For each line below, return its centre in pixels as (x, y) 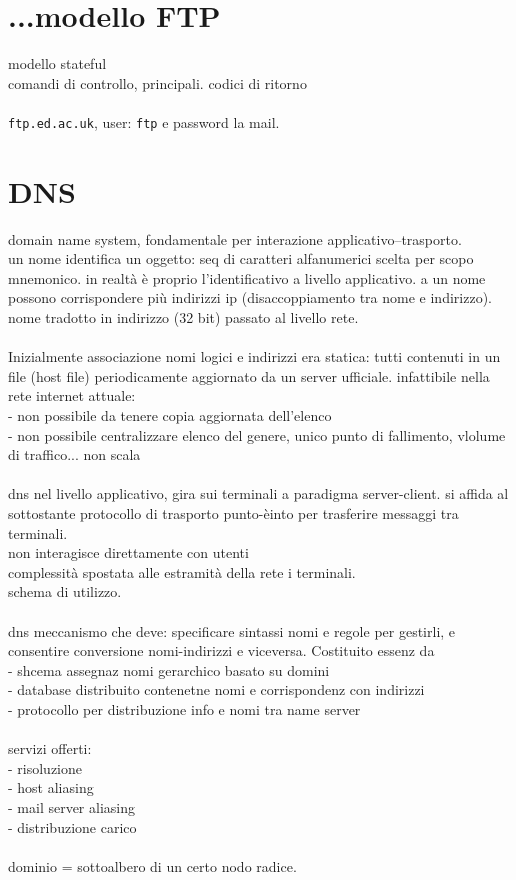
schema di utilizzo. (65, 591)
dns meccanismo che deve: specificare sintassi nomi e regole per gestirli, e (232, 630)
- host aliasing (51, 787)
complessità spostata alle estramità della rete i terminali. (182, 571)
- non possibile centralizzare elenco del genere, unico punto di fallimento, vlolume (257, 434)
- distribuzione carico (72, 826)
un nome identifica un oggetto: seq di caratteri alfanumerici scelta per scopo (241, 258)
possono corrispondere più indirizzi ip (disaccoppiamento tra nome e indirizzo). (250, 297)
